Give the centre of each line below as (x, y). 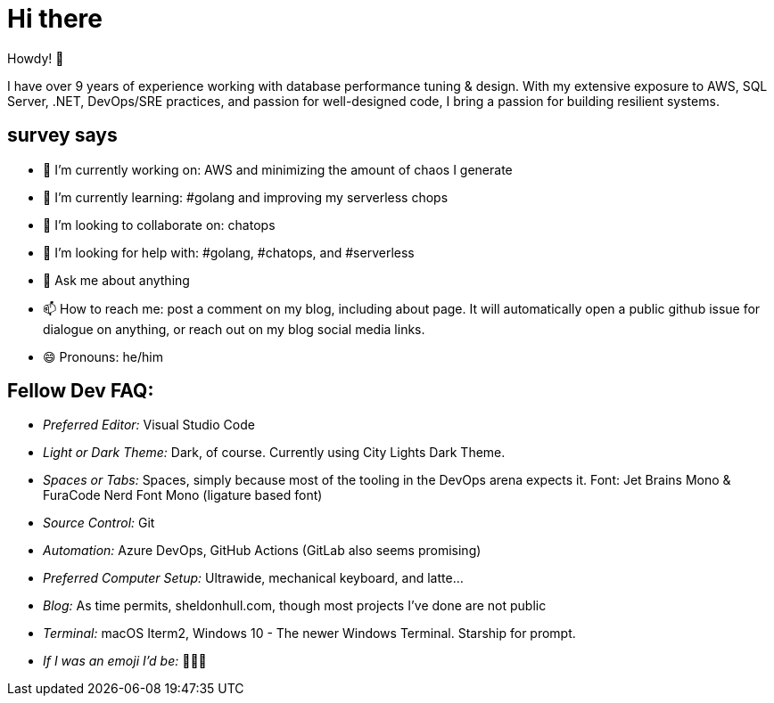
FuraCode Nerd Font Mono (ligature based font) (183, 495)
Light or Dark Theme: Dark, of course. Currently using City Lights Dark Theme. (274, 453)
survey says (62, 135)
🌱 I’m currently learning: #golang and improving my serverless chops (246, 197)
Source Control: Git (99, 523)
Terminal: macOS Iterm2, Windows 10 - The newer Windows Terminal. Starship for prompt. (309, 634)
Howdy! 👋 (36, 58)
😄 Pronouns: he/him (103, 356)
